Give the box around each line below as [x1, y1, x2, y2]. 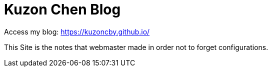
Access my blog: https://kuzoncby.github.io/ [4, 27, 150, 36]
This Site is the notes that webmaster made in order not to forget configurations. [4, 42, 268, 51]
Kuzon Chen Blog [4, 1, 121, 18]
